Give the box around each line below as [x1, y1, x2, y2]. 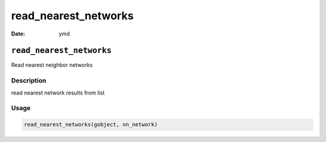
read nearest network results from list [11, 89, 105, 96]
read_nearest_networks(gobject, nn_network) [24, 121, 158, 128]
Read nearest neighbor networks [11, 61, 93, 69]
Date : [11, 30, 25, 37]
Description [11, 76, 46, 85]
